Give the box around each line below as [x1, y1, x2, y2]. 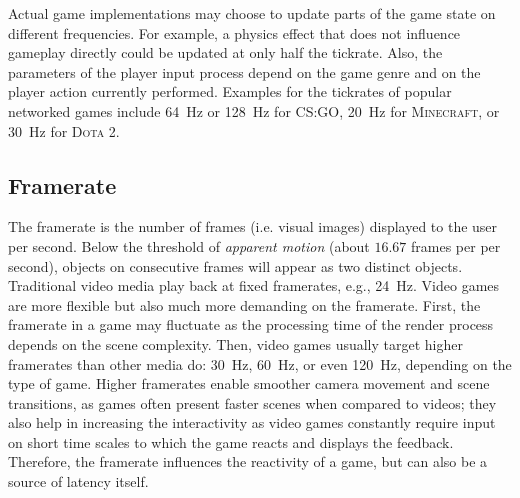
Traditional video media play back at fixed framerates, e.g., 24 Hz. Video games [8, 275, 500, 296]
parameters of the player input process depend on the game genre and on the [8, 61, 481, 82]
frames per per [411, 235, 501, 256]
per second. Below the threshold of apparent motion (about [8, 235, 370, 256]
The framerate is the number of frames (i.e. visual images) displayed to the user [8, 216, 498, 237]
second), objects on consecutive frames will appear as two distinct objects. [8, 255, 463, 276]
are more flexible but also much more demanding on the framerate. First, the [8, 294, 481, 315]
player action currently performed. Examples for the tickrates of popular [8, 81, 452, 102]
